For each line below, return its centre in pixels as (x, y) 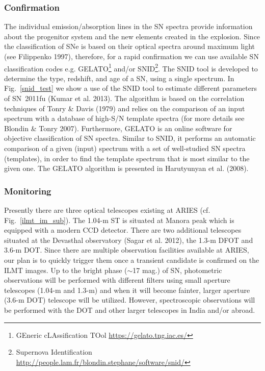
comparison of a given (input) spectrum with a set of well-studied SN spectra (125, 148)
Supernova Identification (54, 352)
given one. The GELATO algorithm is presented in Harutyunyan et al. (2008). (126, 168)
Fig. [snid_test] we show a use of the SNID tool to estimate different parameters (130, 88)
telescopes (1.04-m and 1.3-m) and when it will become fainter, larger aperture (127, 290)
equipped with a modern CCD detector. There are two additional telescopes (123, 230)
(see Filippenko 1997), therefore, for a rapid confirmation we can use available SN (131, 56)
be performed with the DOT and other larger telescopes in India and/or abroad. (130, 310)
